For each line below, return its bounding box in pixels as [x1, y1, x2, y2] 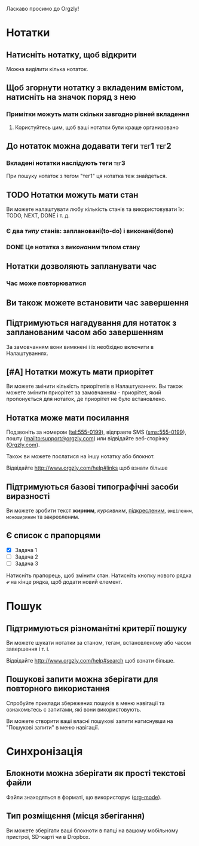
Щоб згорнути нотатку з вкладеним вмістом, [6, 83, 184, 93]
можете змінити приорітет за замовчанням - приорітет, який [6, 389, 161, 396]
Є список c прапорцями [6, 531, 101, 541]
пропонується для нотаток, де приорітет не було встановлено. [6, 396, 167, 403]
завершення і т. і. [6, 645, 50, 652]
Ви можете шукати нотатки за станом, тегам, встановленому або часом [6, 639, 191, 646]
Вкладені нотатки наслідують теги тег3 [6, 159, 125, 167]
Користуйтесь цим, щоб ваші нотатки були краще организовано [14, 124, 179, 131]
